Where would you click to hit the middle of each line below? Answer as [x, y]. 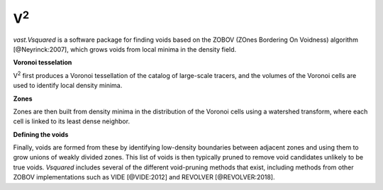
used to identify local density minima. [68, 86]
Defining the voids [41, 134]
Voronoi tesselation [43, 62]
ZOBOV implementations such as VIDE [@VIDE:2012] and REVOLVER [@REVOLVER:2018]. [144, 177]
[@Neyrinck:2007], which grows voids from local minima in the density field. [125, 49]
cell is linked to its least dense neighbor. [72, 121]
